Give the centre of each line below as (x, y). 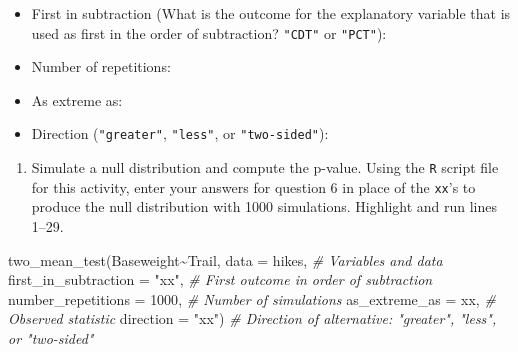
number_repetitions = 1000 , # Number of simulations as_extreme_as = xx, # (252, 298)
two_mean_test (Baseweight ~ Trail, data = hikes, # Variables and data (225, 259)
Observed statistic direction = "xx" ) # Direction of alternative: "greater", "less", (252, 318)
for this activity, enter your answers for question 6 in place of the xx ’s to (253, 186)
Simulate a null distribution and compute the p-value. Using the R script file (265, 167)
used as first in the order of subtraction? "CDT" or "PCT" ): (209, 32)
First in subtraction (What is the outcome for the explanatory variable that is (271, 13)
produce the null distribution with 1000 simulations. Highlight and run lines (264, 206)
